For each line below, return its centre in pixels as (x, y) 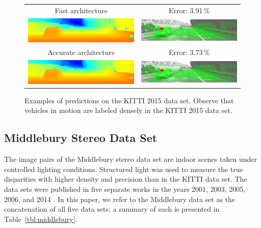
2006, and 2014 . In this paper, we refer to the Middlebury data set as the (120, 199)
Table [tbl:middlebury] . (41, 219)
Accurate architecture (81, 52)
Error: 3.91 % (189, 10)
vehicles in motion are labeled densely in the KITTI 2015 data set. (128, 110)
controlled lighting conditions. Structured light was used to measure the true (124, 169)
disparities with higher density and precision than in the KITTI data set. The (126, 179)
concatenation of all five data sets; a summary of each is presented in (112, 209)
